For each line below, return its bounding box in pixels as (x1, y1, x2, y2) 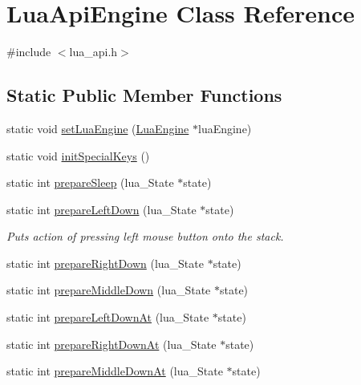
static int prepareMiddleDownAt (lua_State (6, 363, 223, 379)
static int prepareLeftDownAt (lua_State (6, 309, 209, 326)
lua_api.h (69, 43, 118, 60)
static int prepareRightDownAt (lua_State (6, 335, 217, 352)
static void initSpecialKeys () (6, 147, 150, 164)
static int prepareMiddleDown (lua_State (6, 282, 211, 298)
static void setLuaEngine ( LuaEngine (6, 120, 189, 136)
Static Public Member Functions (6, 83, 282, 107)
